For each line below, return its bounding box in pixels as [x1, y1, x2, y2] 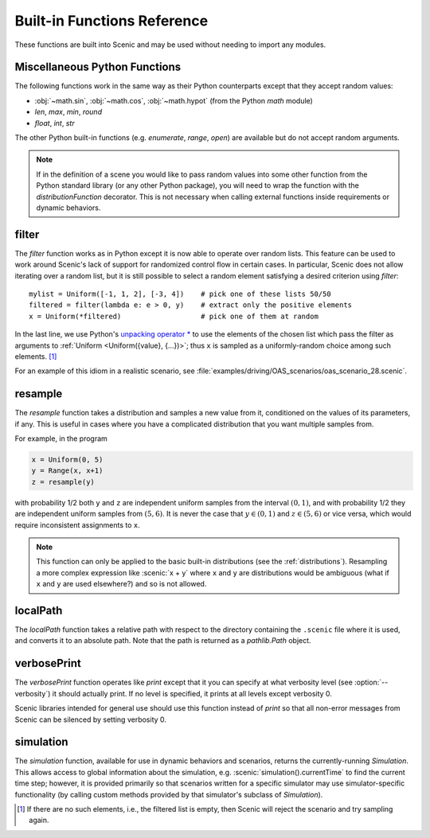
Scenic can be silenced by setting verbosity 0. [14, 715, 167, 724]
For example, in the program [14, 434, 107, 443]
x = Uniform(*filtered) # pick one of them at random [29, 311, 319, 321]
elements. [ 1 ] [14, 352, 57, 361]
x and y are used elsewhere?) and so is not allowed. [36, 579, 207, 589]
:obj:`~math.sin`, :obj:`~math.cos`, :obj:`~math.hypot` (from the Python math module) [34, 95, 314, 105]
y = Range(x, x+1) [31, 466, 104, 475]
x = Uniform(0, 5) [31, 455, 104, 465]
